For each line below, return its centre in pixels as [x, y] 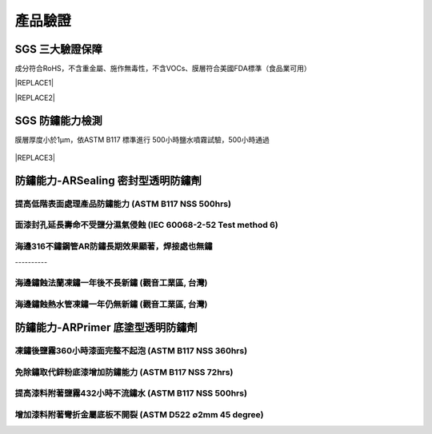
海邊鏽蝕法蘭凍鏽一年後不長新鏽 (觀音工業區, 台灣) [111, 283]
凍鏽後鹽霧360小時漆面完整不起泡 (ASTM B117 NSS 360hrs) [131, 351]
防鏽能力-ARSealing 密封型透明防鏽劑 [108, 180]
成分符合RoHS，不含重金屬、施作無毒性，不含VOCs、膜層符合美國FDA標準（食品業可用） [163, 69]
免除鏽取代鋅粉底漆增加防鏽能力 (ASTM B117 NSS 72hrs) [124, 372]
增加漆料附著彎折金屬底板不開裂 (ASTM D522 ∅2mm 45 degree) [139, 415]
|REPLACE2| [35, 98]
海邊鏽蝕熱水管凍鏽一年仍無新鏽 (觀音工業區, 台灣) [111, 304]
